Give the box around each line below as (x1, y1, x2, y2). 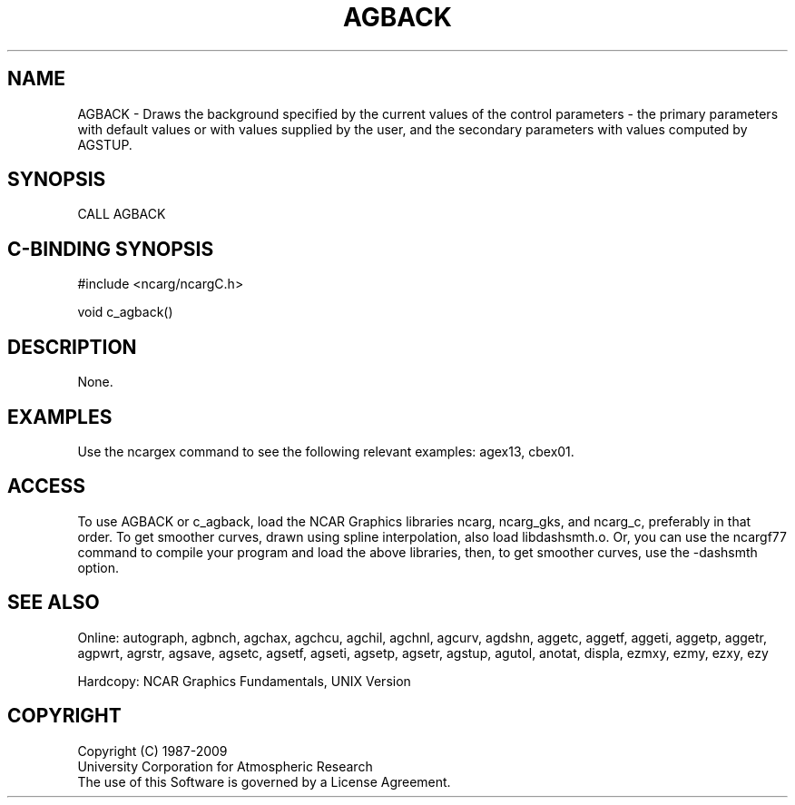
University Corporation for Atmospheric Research (77, 758, 373, 774)
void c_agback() (77, 304, 173, 320)
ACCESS (7, 475, 86, 498)
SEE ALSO (7, 591, 100, 614)
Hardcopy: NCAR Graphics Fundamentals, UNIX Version (77, 672, 411, 689)
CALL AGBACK (77, 206, 166, 222)
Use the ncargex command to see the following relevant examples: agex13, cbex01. (77, 443, 574, 459)
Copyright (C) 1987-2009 (77, 742, 228, 759)
